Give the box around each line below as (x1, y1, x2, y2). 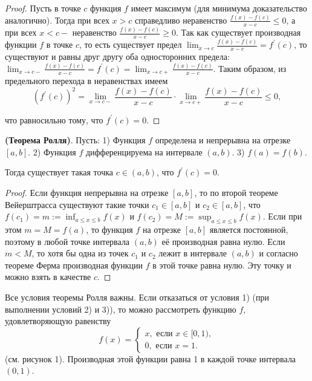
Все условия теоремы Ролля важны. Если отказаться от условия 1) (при (5, 291, 269, 304)
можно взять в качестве (5, 270, 91, 283)
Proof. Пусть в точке (5, 2, 81, 14)
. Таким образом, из (213, 62, 287, 74)
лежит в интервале (158, 247, 227, 259)
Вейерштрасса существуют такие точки (5, 198, 149, 210)
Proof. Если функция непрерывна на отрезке (5, 186, 169, 199)
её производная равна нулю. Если (161, 235, 285, 247)
